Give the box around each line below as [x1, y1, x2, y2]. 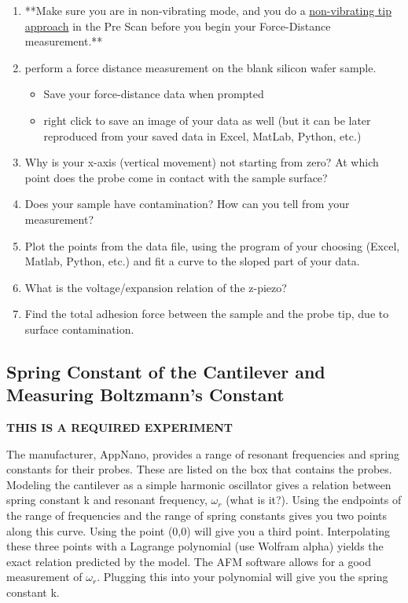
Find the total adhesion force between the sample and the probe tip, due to [24, 305, 389, 322]
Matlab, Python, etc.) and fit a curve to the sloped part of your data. [24, 253, 360, 269]
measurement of [6, 568, 83, 585]
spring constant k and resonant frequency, [6, 492, 208, 508]
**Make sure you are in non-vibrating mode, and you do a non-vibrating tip [24, 2, 391, 18]
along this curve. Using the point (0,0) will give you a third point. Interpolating [6, 522, 390, 539]
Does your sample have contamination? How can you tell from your [24, 196, 350, 212]
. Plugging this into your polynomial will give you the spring [97, 568, 388, 585]
